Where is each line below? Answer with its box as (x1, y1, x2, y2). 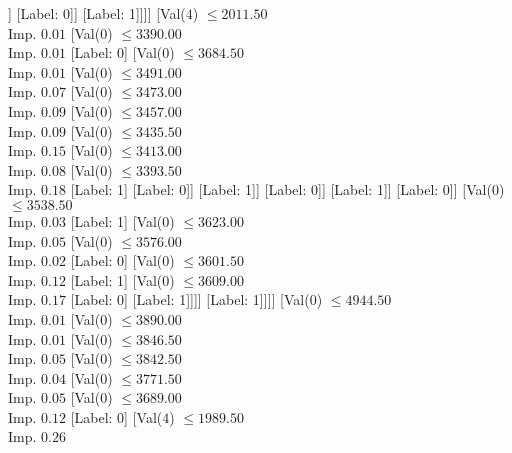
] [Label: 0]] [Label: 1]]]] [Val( (8, 3, 186, 23)
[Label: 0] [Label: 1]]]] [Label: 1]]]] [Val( (70, 289, 310, 310)
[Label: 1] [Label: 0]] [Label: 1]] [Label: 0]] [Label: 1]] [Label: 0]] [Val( (70, 179, 492, 200)
